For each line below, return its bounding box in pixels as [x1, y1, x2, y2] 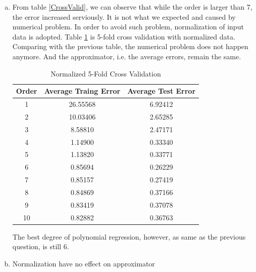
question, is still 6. [12, 241, 69, 252]
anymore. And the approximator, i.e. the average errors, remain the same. [12, 51, 241, 61]
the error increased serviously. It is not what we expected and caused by [12, 11, 236, 22]
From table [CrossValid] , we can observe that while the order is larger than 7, [12, 2, 252, 12]
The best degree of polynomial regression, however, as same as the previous [12, 231, 246, 242]
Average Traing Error [44, 86, 121, 96]
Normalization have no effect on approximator [12, 258, 155, 268]
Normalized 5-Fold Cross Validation [50, 68, 161, 79]
